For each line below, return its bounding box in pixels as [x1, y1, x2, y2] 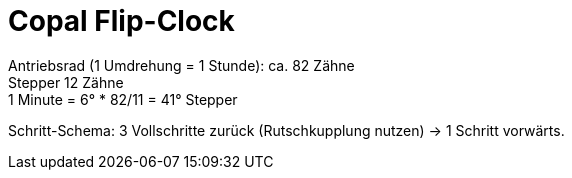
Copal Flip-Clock [8, 4, 235, 38]
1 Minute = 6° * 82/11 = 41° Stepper [8, 90, 238, 108]
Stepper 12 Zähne [8, 73, 124, 91]
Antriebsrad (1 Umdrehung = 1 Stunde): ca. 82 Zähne [8, 56, 355, 74]
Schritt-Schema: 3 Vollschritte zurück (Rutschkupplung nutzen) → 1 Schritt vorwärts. [8, 121, 565, 139]
